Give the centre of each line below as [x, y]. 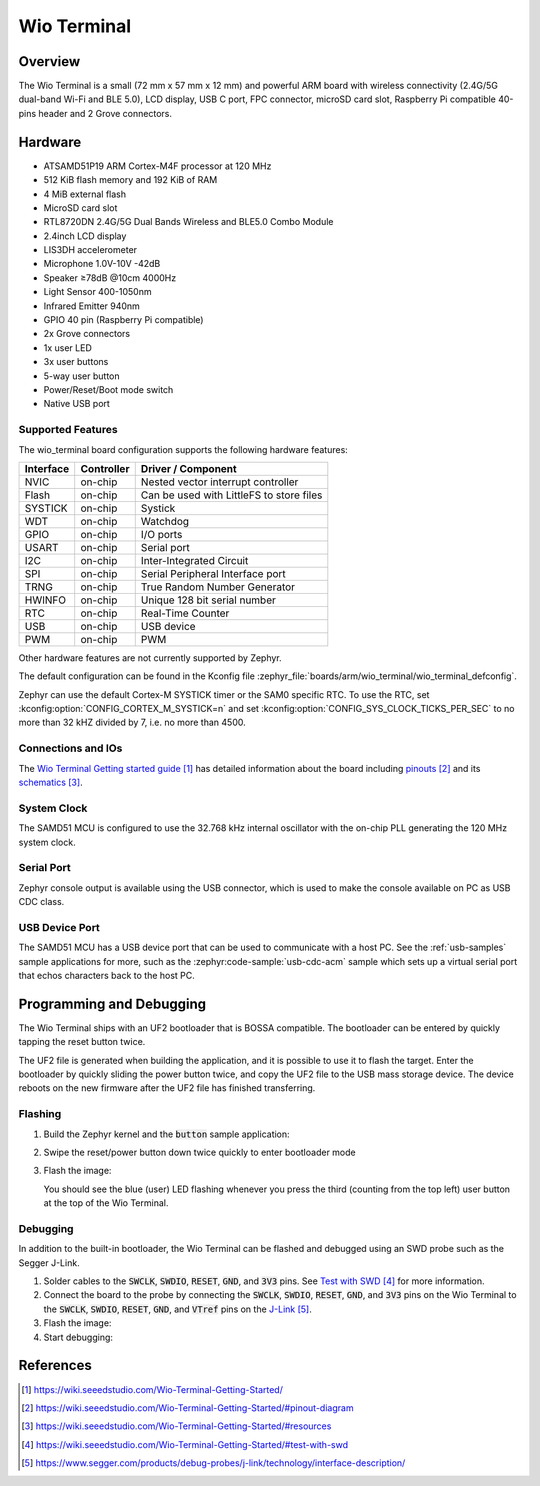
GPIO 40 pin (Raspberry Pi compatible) [123, 320]
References [55, 1365]
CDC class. [41, 902]
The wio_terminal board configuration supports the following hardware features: [183, 449]
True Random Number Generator [217, 587]
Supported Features [68, 430]
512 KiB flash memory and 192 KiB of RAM [130, 180]
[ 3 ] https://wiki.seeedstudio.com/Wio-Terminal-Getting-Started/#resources [176, 1426]
